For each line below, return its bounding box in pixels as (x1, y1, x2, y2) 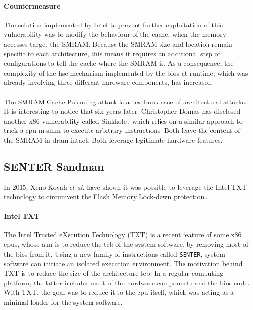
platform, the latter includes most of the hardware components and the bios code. (4, 277, 250, 287)
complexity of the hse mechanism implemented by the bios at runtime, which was (4, 67, 248, 77)
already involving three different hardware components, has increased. (4, 77, 213, 87)
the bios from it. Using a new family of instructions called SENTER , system (4, 248, 225, 258)
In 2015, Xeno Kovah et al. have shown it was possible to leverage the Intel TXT (4, 181, 247, 192)
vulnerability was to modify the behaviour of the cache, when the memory (4, 29, 227, 39)
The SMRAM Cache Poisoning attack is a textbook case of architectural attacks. (4, 96, 247, 106)
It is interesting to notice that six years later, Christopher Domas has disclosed (4, 106, 241, 116)
